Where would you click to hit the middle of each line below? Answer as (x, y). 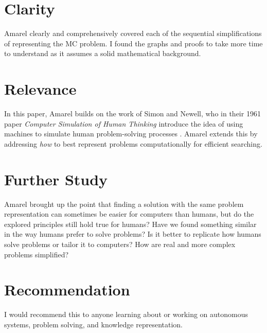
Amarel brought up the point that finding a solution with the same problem (124, 204)
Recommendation (67, 290)
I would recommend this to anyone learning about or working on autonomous (126, 314)
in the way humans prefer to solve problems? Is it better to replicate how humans (133, 234)
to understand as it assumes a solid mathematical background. (103, 53)
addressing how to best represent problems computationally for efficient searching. (133, 143)
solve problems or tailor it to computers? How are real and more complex (120, 244)
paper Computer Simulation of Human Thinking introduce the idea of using (124, 123)
